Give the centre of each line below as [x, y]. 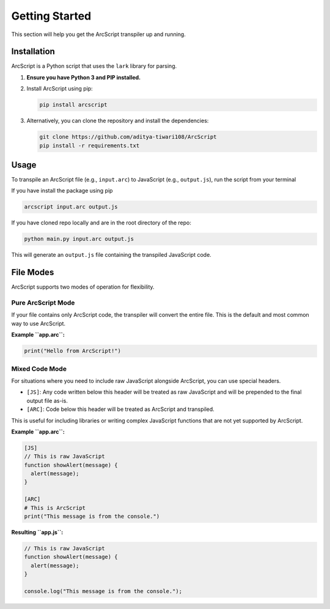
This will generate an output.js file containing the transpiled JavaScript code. [112, 255]
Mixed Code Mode [39, 369]
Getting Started [51, 16]
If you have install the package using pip [62, 191]
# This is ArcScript [55, 508]
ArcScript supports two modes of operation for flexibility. [83, 287]
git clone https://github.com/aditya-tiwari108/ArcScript [128, 137]
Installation [33, 52]
